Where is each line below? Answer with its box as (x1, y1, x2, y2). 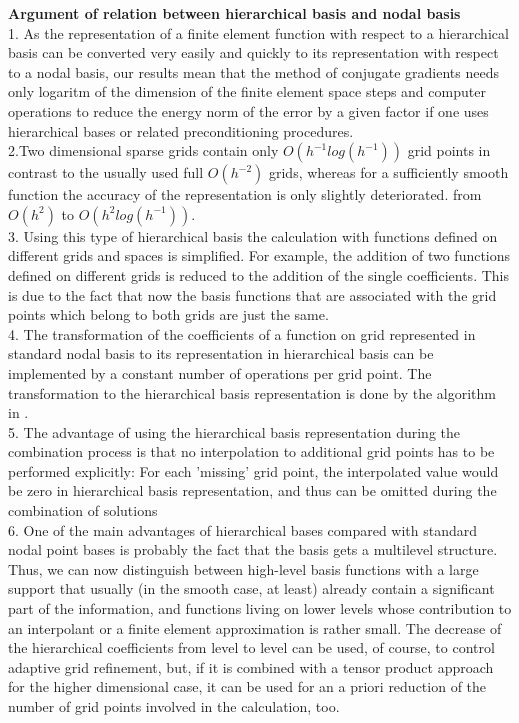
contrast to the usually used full (8, 162, 204, 183)
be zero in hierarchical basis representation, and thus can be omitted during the (8, 480, 497, 501)
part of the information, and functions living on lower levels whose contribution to (8, 598, 512, 619)
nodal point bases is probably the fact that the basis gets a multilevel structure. (8, 539, 498, 560)
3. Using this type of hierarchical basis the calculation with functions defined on (8, 225, 498, 246)
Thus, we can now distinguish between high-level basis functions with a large (8, 558, 479, 579)
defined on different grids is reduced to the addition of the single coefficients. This (8, 264, 509, 285)
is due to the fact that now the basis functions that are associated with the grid (8, 284, 497, 305)
